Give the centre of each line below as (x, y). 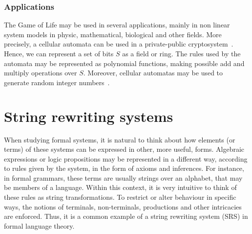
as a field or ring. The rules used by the (181, 53)
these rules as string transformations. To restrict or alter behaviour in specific (120, 197)
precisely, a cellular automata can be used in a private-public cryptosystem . (119, 44)
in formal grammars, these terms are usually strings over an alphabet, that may (123, 177)
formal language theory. (39, 225)
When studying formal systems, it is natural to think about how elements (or (120, 139)
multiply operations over (41, 73)
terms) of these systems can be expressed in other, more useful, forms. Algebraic (124, 149)
